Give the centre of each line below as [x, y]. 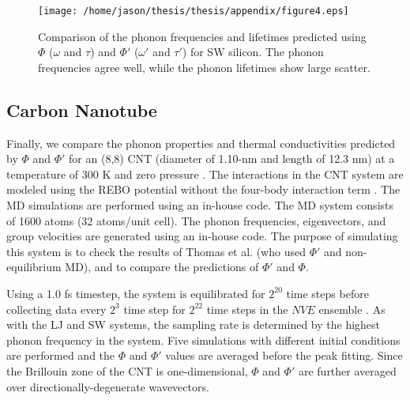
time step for [154, 309]
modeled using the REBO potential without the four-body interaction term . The [203, 189]
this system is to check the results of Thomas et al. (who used [156, 251]
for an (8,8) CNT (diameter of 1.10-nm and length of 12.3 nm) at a [232, 158]
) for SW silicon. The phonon [253, 52]
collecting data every [56, 309]
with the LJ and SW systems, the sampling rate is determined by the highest [194, 325]
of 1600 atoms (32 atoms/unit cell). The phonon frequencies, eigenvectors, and [196, 220]
